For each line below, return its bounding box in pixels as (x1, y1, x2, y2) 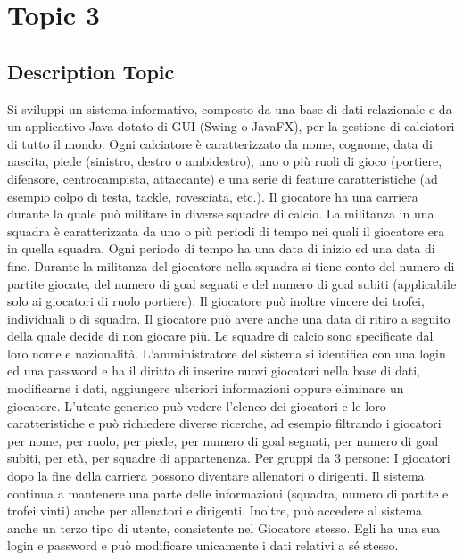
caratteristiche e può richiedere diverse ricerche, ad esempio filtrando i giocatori (7, 414, 442, 432)
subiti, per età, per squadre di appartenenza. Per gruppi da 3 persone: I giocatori (7, 449, 451, 467)
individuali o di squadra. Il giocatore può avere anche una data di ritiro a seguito (7, 309, 451, 327)
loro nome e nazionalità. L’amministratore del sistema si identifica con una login (7, 343, 446, 362)
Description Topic (7, 57, 175, 85)
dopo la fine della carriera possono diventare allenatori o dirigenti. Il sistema (7, 466, 425, 485)
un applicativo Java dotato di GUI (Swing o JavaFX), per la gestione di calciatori (7, 117, 455, 136)
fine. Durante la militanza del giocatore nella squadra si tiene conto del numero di (7, 256, 455, 275)
